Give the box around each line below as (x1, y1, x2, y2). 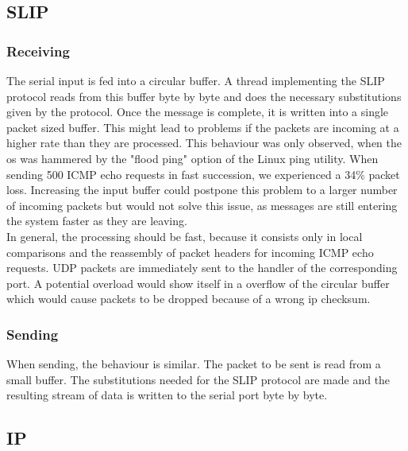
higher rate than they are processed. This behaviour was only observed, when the (6, 134, 402, 151)
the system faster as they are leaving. (6, 212, 187, 229)
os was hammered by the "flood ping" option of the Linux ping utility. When (6, 150, 379, 166)
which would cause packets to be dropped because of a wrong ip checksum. (6, 290, 371, 307)
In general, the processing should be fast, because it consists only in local (6, 227, 363, 244)
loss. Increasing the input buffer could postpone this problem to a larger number (6, 181, 398, 198)
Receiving (6, 41, 70, 60)
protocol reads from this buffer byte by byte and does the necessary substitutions (6, 87, 402, 104)
